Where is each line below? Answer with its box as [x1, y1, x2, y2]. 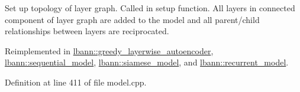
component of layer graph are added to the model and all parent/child [5, 13, 260, 25]
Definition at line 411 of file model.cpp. [5, 75, 147, 88]
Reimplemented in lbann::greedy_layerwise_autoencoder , [5, 44, 214, 57]
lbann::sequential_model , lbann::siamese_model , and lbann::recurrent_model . [5, 56, 289, 68]
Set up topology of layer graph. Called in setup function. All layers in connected [5, 2, 295, 14]
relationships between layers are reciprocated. [5, 25, 169, 37]
